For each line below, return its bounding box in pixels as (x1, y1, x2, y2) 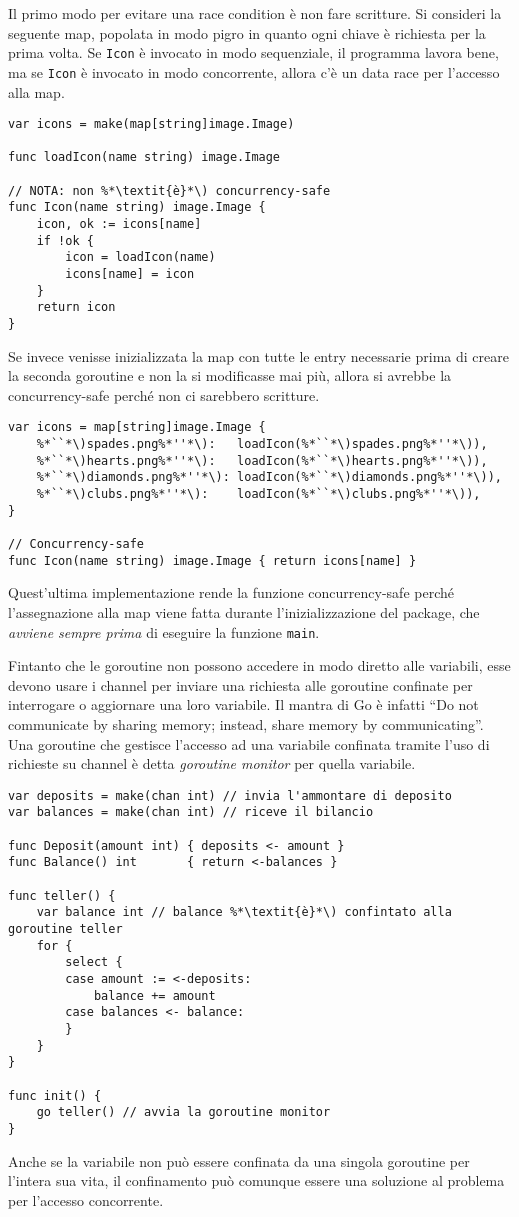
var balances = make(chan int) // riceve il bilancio (8, 805, 374, 820)
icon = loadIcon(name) (65, 250, 216, 265)
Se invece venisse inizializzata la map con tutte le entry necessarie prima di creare (8, 345, 509, 366)
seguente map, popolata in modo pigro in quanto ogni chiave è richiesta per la (8, 22, 486, 43)
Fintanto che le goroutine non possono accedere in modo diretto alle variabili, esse (8, 655, 511, 676)
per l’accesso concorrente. (8, 1189, 164, 1210)
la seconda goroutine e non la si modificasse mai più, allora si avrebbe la (8, 365, 452, 386)
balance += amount (93, 988, 216, 1003)
